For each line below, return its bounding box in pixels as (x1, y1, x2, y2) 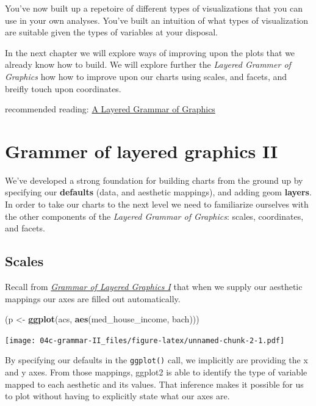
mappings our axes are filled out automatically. (5, 292, 181, 305)
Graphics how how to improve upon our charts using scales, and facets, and (5, 70, 287, 82)
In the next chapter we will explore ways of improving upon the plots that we (5, 46, 295, 59)
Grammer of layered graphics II (5, 138, 278, 163)
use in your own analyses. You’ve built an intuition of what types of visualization (5, 13, 309, 26)
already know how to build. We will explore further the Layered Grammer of (5, 58, 291, 71)
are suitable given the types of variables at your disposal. (5, 26, 218, 38)
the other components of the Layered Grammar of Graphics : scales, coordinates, (5, 209, 304, 222)
